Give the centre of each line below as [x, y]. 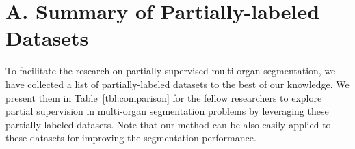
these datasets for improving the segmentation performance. [131, 138]
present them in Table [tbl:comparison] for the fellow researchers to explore [164, 97]
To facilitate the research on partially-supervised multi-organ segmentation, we [171, 71]
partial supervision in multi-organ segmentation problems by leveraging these [167, 111]
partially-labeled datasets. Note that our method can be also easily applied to [168, 124]
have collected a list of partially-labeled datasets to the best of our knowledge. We [177, 84]
